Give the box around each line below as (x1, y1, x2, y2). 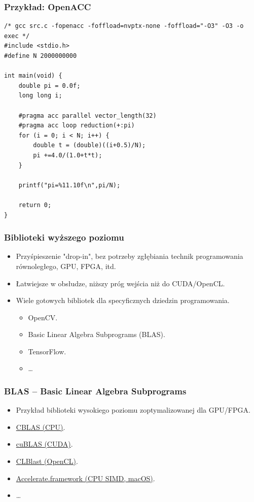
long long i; (18, 92, 62, 99)
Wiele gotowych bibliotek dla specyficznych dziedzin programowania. (16, 295, 230, 306)
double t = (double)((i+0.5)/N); (33, 142, 146, 149)
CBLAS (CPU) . (16, 421, 65, 432)
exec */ (4, 32, 30, 40)
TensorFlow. (28, 346, 66, 356)
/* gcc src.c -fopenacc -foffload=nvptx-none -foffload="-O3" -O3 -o (4, 22, 244, 30)
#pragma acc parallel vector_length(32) (18, 112, 157, 119)
